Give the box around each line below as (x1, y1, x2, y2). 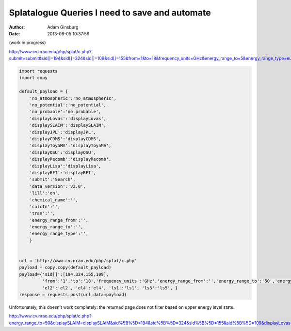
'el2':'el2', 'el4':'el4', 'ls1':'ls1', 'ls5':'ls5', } (42, 285, 178, 290)
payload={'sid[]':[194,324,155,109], (19, 271, 109, 277)
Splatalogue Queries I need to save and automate (9, 7, 211, 18)
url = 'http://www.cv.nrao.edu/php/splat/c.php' (19, 258, 137, 264)
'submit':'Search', (29, 177, 76, 182)
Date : (9, 30, 20, 36)
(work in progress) (9, 40, 46, 45)
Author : (9, 24, 25, 30)
